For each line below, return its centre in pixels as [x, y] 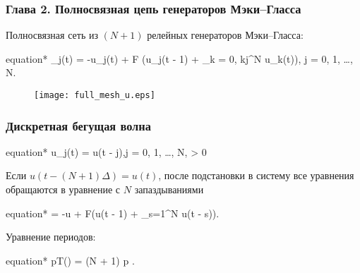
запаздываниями [169, 189]
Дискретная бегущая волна [78, 125]
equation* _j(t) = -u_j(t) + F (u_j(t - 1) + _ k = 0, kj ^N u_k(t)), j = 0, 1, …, [179, 58]
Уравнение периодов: [51, 237]
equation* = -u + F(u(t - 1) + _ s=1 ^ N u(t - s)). [113, 213]
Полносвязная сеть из [52, 35]
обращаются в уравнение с [63, 189]
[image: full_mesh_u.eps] [95, 95]
